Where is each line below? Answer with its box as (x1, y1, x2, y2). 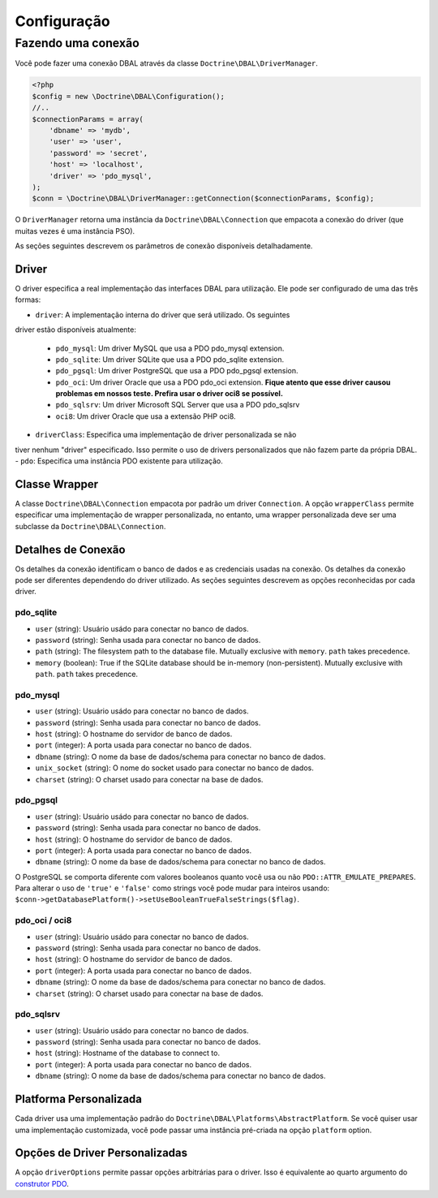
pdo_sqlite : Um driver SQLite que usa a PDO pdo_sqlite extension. (55, 354, 284, 364)
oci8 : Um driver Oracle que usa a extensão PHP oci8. (55, 411, 236, 421)
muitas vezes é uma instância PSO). (15, 226, 135, 235)
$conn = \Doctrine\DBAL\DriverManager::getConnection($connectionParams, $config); (32, 194, 375, 203)
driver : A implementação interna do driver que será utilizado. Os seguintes (35, 309, 290, 320)
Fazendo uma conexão (15, 36, 140, 50)
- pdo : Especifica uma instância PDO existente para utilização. (15, 456, 223, 466)
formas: (15, 295, 41, 304)
